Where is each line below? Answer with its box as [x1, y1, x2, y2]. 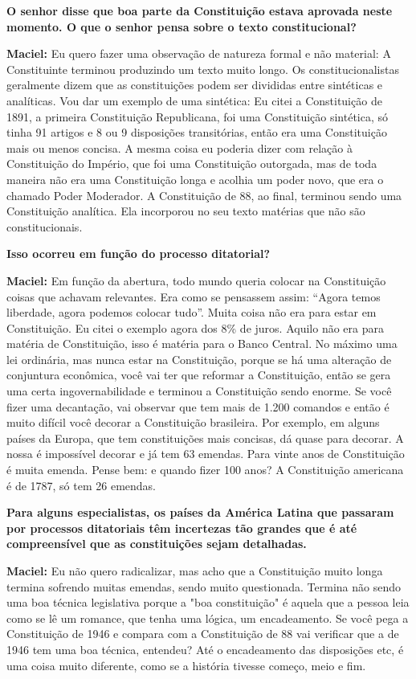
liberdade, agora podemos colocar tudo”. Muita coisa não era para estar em [6, 304, 377, 321]
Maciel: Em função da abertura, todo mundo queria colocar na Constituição [6, 272, 386, 288]
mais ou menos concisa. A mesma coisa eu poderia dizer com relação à [6, 139, 353, 156]
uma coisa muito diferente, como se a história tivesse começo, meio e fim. [6, 657, 366, 673]
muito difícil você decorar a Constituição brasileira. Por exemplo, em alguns [6, 414, 380, 431]
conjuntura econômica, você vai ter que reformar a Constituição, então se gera [6, 366, 391, 383]
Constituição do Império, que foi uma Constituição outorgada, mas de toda [6, 155, 377, 172]
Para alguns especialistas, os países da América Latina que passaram [6, 504, 394, 521]
